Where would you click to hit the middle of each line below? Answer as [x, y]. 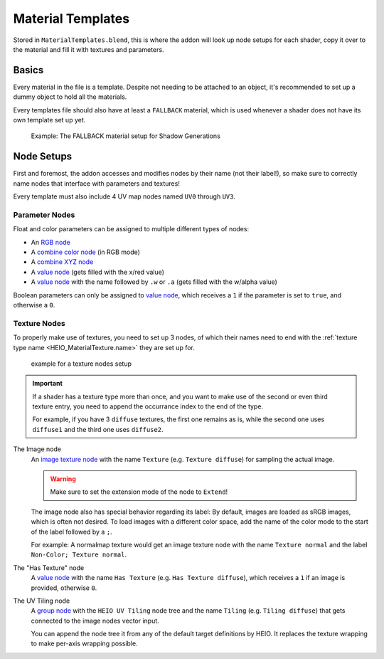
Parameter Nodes [44, 215]
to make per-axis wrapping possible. [84, 643]
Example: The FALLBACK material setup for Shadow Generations [126, 136]
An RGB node [50, 242]
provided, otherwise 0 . [64, 588]
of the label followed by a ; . [72, 532]
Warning [63, 479]
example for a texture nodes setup [81, 364]
